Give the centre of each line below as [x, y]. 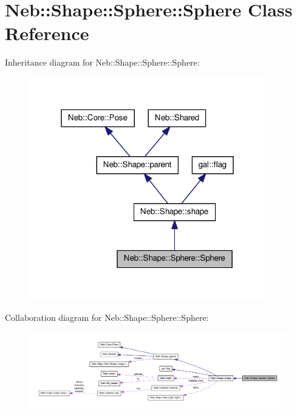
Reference [47, 33]
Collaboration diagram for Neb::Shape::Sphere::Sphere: [107, 317]
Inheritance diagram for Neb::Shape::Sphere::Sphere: [102, 62]
